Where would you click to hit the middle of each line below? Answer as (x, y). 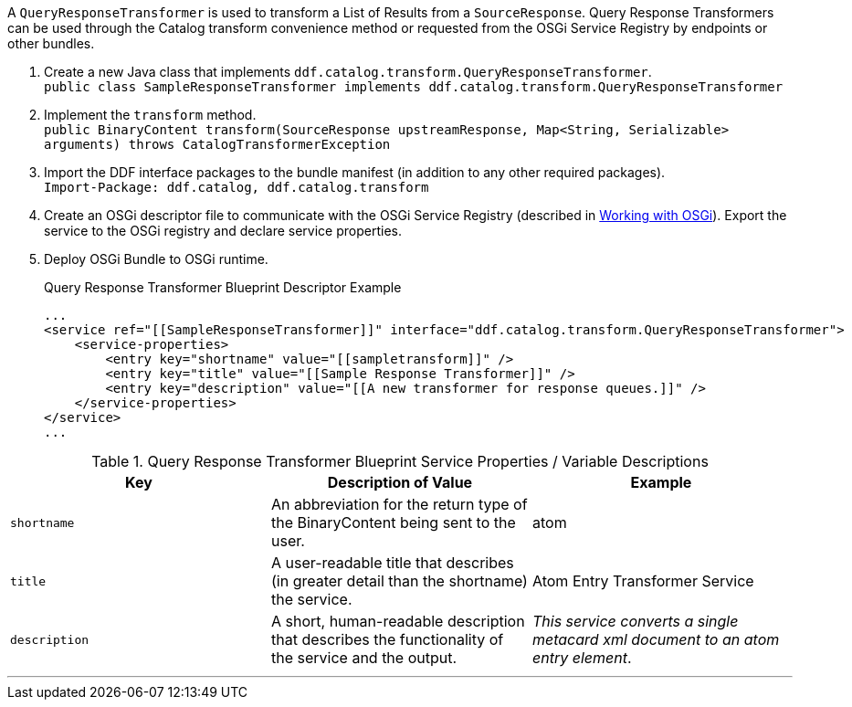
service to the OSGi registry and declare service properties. (223, 231)
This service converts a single (635, 621)
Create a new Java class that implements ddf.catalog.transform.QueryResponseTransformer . (348, 72)
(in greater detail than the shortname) (399, 581)
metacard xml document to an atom (656, 639)
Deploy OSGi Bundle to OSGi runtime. (156, 259)
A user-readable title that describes (392, 563)
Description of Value (400, 482)
